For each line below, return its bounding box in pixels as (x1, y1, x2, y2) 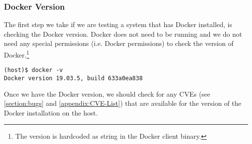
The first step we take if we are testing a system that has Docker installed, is (4, 19, 233, 29)
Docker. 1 (4, 48, 30, 59)
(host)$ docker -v (4, 67, 63, 74)
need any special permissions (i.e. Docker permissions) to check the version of (4, 38, 234, 48)
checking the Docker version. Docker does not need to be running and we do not (4, 29, 242, 39)
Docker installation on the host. (4, 107, 98, 117)
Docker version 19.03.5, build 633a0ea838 (4, 74, 143, 82)
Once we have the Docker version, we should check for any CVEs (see (4, 88, 210, 99)
